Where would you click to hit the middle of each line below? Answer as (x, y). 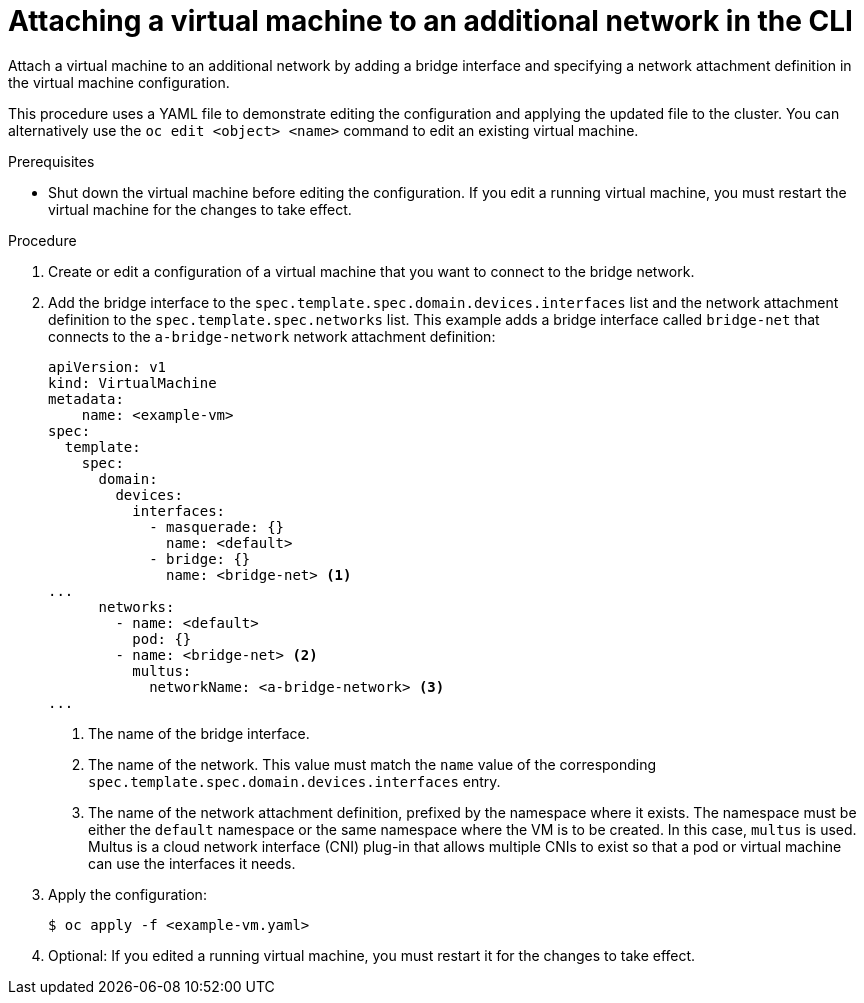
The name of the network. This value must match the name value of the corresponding (372, 764)
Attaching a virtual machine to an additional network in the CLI (430, 21)
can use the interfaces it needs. (192, 863)
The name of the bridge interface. (199, 733)
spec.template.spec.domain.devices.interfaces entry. (294, 781)
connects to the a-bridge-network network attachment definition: (272, 336)
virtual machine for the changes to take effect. (200, 209)
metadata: (86, 398)
